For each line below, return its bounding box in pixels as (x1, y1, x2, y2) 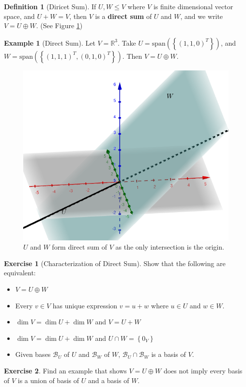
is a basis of (151, 349, 186, 359)
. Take (118, 37, 136, 48)
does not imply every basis (163, 365, 243, 375)
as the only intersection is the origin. (115, 242, 224, 252)
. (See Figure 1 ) (36, 20, 83, 31)
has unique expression (52, 300, 118, 310)
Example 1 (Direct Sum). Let (4, 37, 95, 48)
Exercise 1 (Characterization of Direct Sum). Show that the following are (4, 258, 226, 268)
